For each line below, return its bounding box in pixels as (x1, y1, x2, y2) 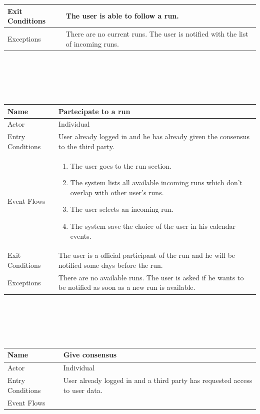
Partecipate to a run (58, 106, 130, 116)
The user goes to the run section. (70, 160, 171, 171)
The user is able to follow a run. (65, 11, 179, 21)
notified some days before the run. (58, 260, 163, 270)
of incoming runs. (65, 38, 119, 49)
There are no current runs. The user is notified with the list (65, 28, 248, 39)
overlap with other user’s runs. (70, 187, 164, 197)
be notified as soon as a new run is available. (58, 282, 195, 292)
